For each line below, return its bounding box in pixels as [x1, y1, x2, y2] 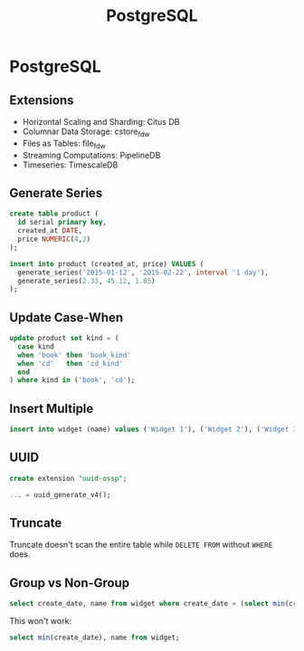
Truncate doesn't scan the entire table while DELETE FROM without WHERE [9, 540, 273, 550]
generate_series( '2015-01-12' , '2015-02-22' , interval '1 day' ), [17, 268, 270, 277]
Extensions [9, 92, 74, 108]
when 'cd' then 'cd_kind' [17, 359, 124, 368]
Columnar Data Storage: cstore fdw [22, 126, 150, 139]
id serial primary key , [17, 218, 107, 227]
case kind [17, 341, 54, 351]
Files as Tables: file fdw [22, 138, 106, 150]
